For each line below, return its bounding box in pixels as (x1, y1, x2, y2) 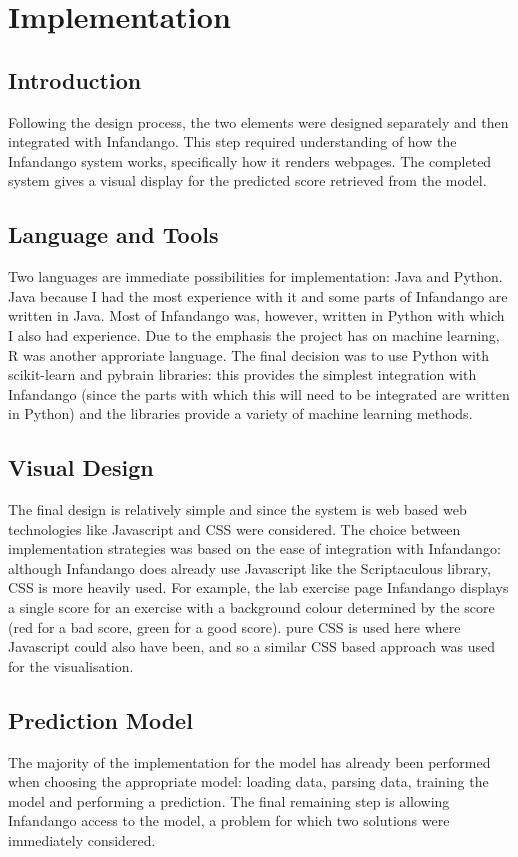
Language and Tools (8, 219, 219, 250)
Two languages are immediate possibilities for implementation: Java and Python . (8, 266, 503, 287)
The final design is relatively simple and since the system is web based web (8, 499, 467, 520)
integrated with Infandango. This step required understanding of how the (8, 131, 457, 152)
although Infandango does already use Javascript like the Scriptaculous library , (8, 557, 491, 578)
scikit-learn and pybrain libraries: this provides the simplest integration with (8, 364, 477, 385)
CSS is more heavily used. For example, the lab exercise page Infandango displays (8, 577, 509, 598)
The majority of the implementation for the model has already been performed (8, 751, 491, 772)
